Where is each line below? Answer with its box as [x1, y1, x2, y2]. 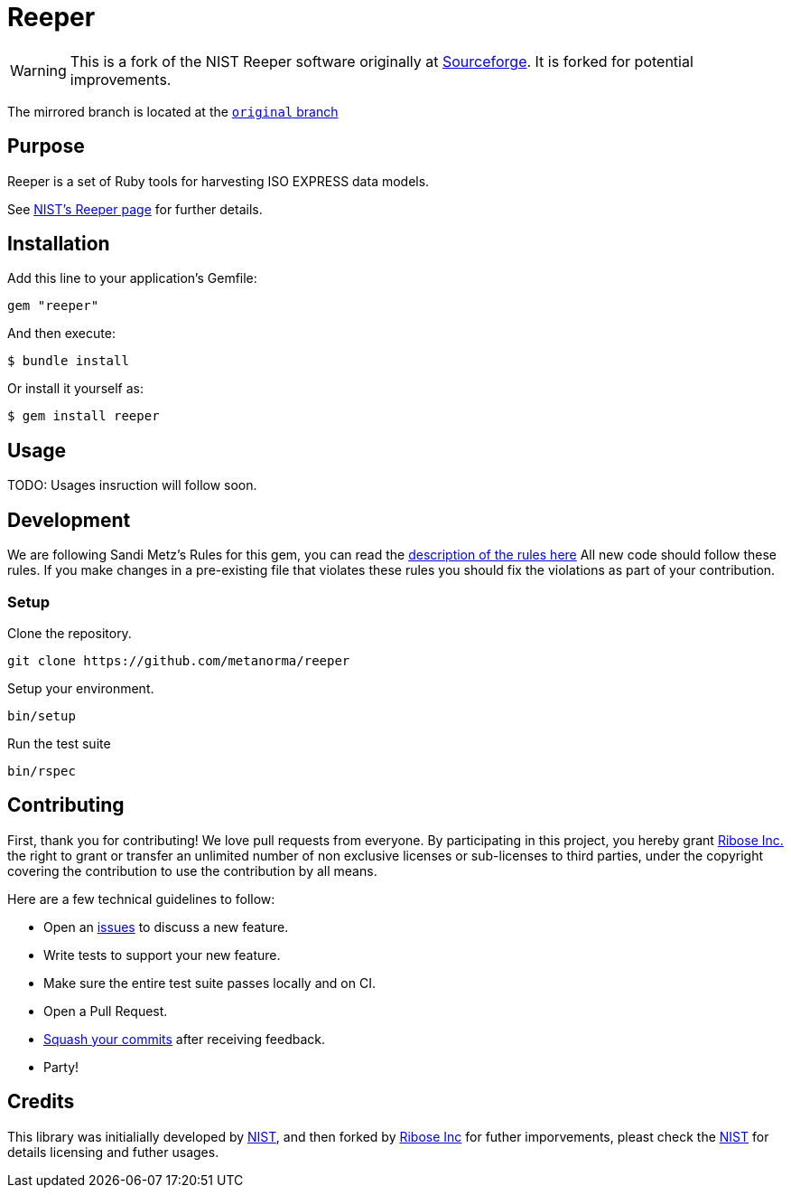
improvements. [70, 70, 172, 89]
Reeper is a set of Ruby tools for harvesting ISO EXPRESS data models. [7, 173, 430, 189]
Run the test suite [7, 735, 111, 751]
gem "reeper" [7, 298, 99, 314]
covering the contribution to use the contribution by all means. [7, 862, 377, 879]
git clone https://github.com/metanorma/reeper [7, 653, 350, 668]
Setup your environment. [7, 680, 154, 696]
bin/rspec [7, 763, 76, 778]
